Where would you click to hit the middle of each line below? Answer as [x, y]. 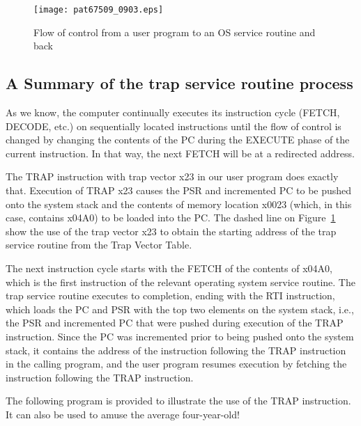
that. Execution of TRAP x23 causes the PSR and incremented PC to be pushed [179, 190]
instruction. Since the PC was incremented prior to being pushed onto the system [180, 336]
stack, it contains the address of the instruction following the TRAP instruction [176, 350]
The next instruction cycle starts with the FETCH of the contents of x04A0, [169, 268]
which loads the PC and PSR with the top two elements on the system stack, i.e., [180, 309]
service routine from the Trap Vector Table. [99, 245]
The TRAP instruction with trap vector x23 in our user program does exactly [172, 176]
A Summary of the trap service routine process [179, 83]
